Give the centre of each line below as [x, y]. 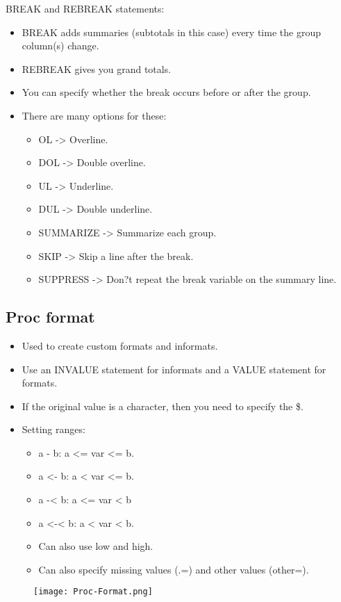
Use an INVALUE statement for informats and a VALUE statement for [174, 369]
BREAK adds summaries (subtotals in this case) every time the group [171, 32]
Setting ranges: [53, 429]
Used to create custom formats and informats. [120, 345]
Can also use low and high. [96, 546]
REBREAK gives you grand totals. [97, 68]
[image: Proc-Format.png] [93, 592]
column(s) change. [60, 46]
